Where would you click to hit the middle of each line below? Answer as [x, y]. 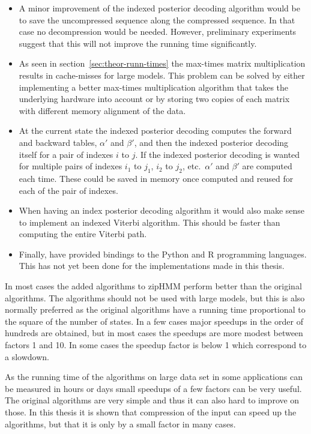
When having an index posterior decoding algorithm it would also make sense [162, 210]
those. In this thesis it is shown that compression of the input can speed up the [151, 412]
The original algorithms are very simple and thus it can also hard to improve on [152, 400]
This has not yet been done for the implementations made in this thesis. [152, 266]
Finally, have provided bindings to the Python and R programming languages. [163, 254]
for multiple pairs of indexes [71, 166]
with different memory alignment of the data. [102, 110]
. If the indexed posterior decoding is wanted [218, 154]
